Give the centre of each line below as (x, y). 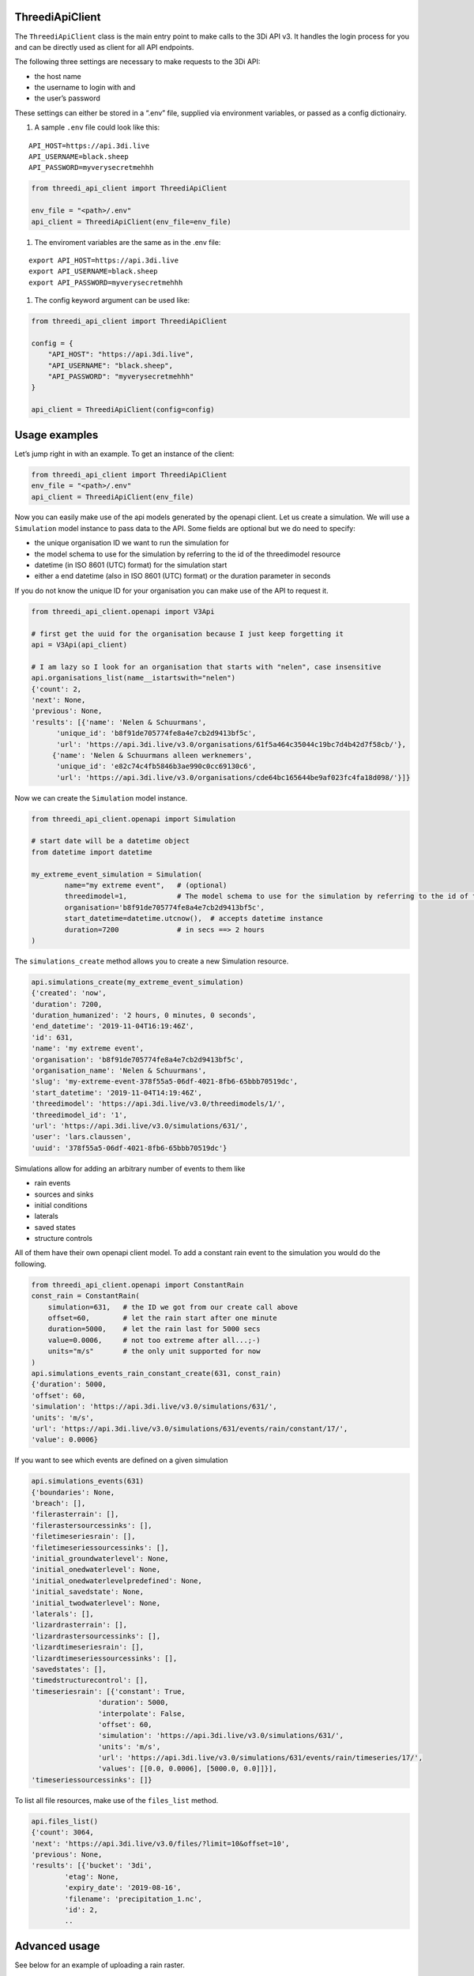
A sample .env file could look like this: (97, 127)
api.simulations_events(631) (88, 1481)
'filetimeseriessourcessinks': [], (100, 1548)
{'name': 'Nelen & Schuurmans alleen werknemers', (152, 755)
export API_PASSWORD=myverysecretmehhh (106, 282)
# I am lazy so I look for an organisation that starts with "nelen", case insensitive (206, 667)
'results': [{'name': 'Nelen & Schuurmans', (119, 722)
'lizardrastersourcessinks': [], (96, 1636)
